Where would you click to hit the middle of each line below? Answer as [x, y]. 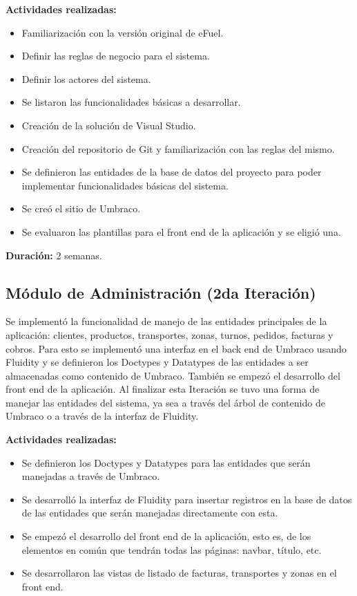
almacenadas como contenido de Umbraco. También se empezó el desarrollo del [173, 375]
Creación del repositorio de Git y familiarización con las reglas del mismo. [178, 148]
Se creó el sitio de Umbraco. [81, 208]
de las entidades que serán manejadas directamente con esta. [150, 513]
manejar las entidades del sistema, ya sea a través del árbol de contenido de [165, 402]
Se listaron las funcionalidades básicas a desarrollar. [131, 102]
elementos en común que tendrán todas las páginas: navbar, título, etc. [172, 549]
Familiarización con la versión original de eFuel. [123, 32]
